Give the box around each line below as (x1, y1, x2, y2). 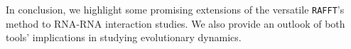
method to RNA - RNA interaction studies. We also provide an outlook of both (6, 16, 345, 31)
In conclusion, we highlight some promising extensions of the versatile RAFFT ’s (6, 2, 345, 16)
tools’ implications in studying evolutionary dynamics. (6, 30, 242, 45)
